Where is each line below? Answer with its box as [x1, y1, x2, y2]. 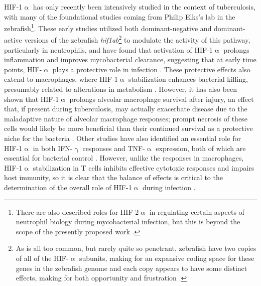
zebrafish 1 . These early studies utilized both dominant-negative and [4, 22, 212, 33]
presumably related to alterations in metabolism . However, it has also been [4, 84, 237, 94]
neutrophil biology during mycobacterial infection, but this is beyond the [16, 216, 240, 227]
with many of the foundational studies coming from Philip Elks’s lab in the [4, 11, 235, 22]
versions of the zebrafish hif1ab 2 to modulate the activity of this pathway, [24, 33, 250, 45]
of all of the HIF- [16, 252, 69, 263]
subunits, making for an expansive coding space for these [79, 252, 254, 263]
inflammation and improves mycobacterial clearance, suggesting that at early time [4, 54, 256, 65]
